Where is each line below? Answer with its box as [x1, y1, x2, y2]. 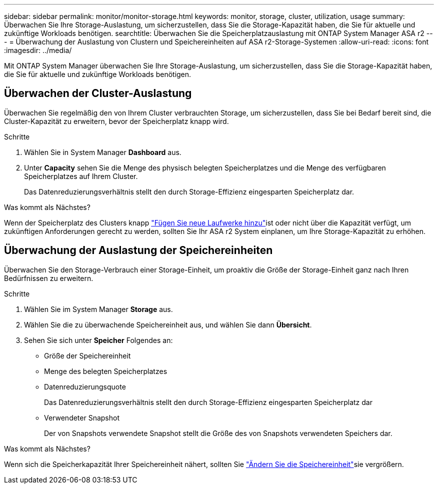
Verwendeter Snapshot [44, 413, 120, 422]
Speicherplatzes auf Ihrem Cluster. [24, 171, 138, 180]
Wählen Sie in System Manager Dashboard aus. [24, 147, 181, 156]
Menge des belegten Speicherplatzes [44, 366, 167, 375]
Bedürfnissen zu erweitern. [4, 273, 93, 282]
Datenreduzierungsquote [44, 382, 126, 391]
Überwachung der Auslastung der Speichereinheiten [4, 244, 273, 257]
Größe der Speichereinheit [44, 351, 131, 360]
